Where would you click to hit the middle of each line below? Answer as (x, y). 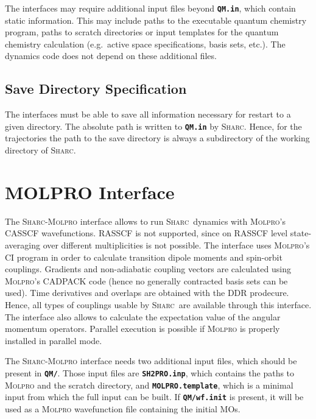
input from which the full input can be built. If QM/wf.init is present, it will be (154, 397)
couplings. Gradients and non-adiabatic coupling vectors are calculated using (148, 269)
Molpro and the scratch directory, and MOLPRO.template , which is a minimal (149, 385)
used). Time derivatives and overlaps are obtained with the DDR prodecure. (147, 293)
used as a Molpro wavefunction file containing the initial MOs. (123, 408)
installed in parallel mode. (54, 340)
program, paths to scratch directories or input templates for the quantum (142, 32)
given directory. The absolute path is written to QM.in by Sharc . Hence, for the (153, 126)
